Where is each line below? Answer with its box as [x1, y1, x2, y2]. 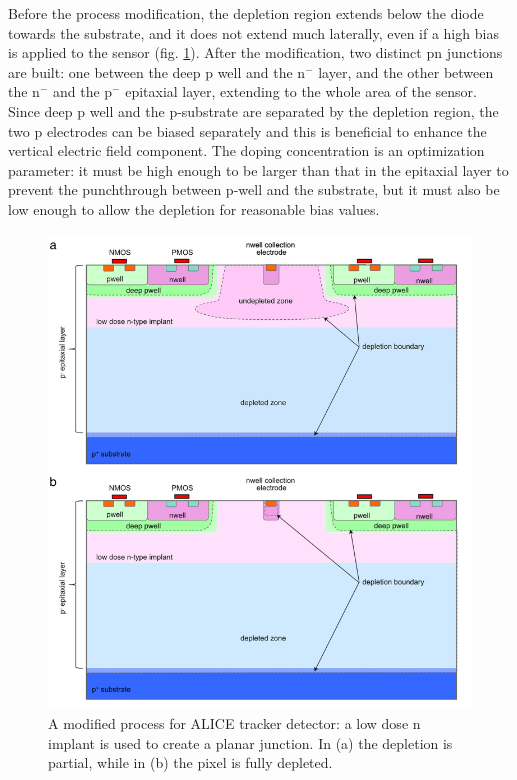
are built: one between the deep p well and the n [8, 61, 306, 82]
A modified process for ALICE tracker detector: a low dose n [48, 713, 421, 734]
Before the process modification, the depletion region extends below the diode [8, 3, 484, 23]
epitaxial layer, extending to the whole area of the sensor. [125, 81, 477, 102]
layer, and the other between [318, 61, 494, 82]
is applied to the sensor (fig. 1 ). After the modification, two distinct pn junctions [8, 42, 503, 63]
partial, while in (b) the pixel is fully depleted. [48, 752, 333, 773]
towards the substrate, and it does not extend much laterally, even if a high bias [8, 22, 499, 43]
